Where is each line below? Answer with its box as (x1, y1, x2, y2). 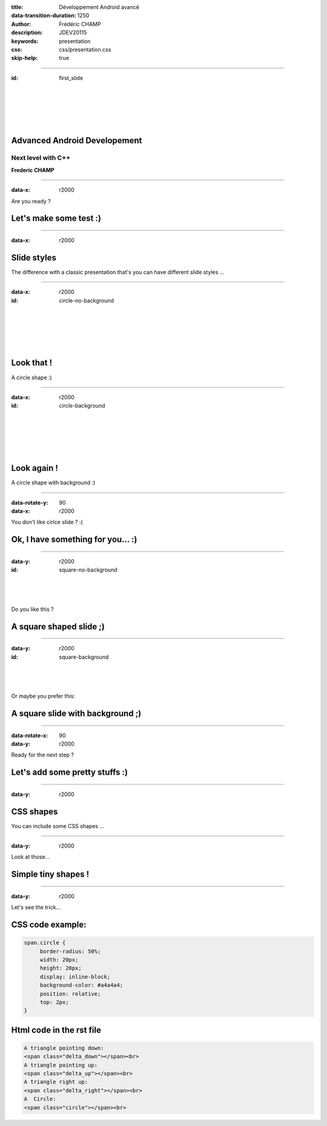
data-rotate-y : (11, 499, 48, 506)
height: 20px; (39, 965, 82, 972)
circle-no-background (59, 297, 114, 304)
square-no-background (59, 566, 117, 573)
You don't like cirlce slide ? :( (11, 519, 83, 526)
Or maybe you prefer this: (11, 692, 76, 700)
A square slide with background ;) (11, 708, 142, 718)
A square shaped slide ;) (11, 621, 105, 632)
